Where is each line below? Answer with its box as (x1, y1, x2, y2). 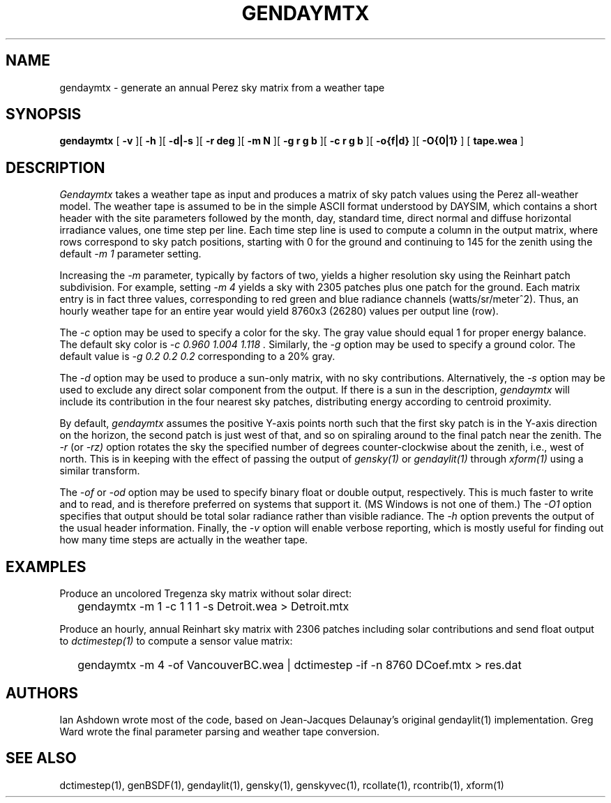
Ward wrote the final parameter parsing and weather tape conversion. (59, 725, 380, 737)
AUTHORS (6, 684, 79, 702)
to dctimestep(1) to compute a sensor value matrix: (59, 635, 293, 647)
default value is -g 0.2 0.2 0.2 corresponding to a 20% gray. (59, 350, 335, 363)
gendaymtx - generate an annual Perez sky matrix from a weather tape (59, 81, 385, 93)
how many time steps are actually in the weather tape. (59, 534, 308, 546)
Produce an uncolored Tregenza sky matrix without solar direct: (59, 587, 352, 600)
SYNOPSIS (6, 105, 82, 123)
